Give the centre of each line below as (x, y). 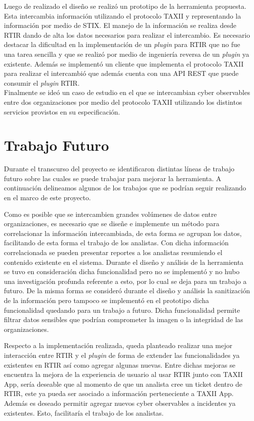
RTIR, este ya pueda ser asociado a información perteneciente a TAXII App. (119, 393)
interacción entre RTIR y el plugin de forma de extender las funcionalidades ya (122, 355)
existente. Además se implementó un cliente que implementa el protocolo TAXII (124, 63)
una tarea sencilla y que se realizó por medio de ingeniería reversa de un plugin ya (127, 54)
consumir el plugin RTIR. (42, 82)
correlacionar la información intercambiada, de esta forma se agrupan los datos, (123, 233)
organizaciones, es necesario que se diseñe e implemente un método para (112, 223)
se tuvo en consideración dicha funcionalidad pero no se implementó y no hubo (122, 271)
